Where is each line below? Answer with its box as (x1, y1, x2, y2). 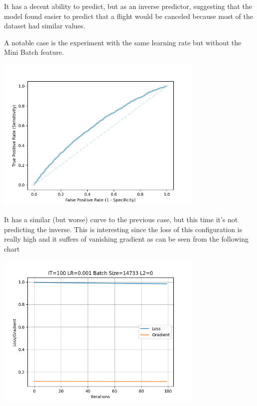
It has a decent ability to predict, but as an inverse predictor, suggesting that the (4, 1, 252, 11)
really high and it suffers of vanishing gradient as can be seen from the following (4, 234, 249, 244)
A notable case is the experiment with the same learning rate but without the (4, 37, 242, 47)
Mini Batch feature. (4, 47, 64, 57)
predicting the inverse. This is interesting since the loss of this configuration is (4, 224, 243, 234)
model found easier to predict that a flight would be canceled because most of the (4, 10, 254, 21)
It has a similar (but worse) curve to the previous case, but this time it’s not (4, 214, 238, 225)
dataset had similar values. (4, 20, 86, 31)
